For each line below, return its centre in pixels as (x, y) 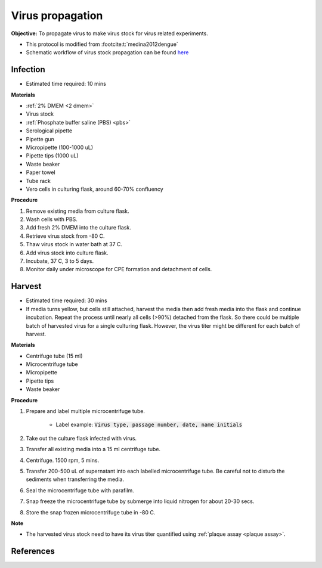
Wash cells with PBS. (52, 219)
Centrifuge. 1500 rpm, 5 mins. (63, 460)
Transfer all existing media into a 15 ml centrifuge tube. (93, 449)
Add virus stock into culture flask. (67, 253)
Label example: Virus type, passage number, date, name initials (149, 425)
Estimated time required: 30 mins (66, 300)
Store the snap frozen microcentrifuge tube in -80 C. (91, 512)
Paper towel (41, 172)
